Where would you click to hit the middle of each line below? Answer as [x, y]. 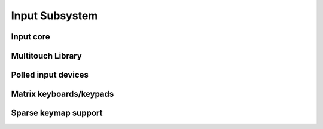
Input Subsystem [54, 16]
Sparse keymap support [57, 113]
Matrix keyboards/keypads [63, 94]
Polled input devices [50, 75]
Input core [31, 37]
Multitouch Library [46, 56]
